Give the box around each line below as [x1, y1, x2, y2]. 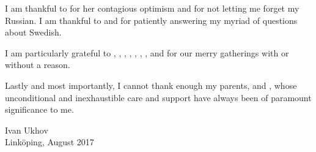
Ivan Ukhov [5, 123, 48, 136]
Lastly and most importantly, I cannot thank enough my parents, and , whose [5, 78, 297, 91]
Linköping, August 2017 [5, 135, 94, 148]
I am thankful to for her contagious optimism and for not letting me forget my [5, 2, 299, 14]
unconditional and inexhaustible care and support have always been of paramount [5, 91, 312, 104]
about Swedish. [5, 26, 62, 39]
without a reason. [5, 58, 70, 71]
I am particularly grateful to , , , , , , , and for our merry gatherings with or [5, 46, 289, 59]
